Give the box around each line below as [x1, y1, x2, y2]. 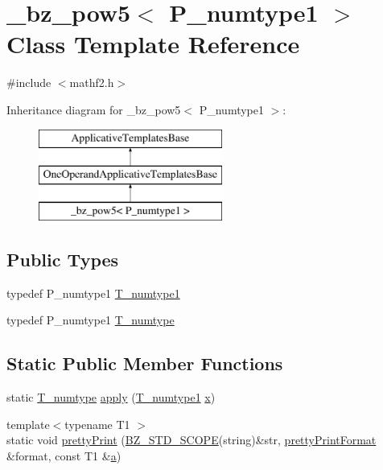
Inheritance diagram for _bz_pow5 [6, 101, 181, 117]
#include [6, 74, 51, 91]
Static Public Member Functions [6, 351, 283, 376]
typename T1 [64, 415, 130, 432]
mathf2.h [69, 74, 114, 91]
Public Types [6, 246, 119, 271]
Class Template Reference [6, 27, 300, 60]
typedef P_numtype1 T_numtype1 [6, 284, 180, 301]
